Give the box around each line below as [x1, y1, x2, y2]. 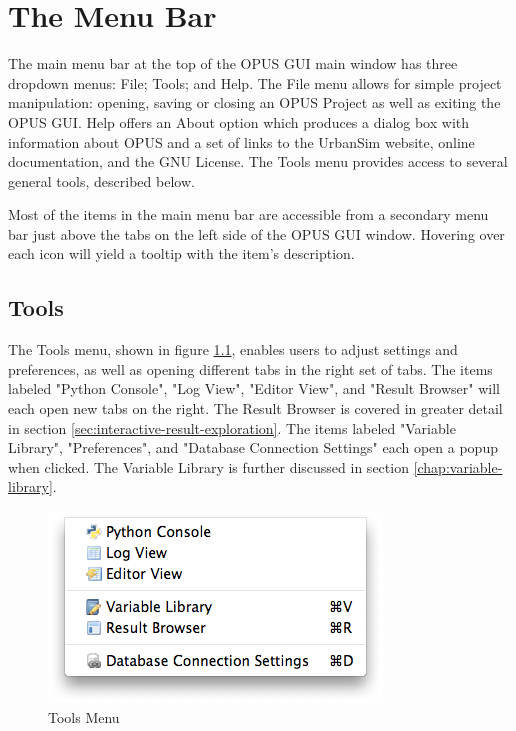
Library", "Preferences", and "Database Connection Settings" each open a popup [8, 437, 498, 458]
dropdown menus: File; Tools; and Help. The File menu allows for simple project [8, 72, 502, 93]
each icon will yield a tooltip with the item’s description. [8, 243, 355, 264]
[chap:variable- [413, 456, 503, 477]
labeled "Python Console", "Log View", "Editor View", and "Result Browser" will [8, 378, 500, 399]
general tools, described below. [8, 170, 195, 191]
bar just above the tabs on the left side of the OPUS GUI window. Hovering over [8, 223, 505, 244]
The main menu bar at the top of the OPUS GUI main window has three [8, 53, 458, 74]
